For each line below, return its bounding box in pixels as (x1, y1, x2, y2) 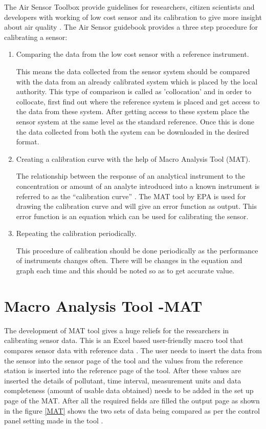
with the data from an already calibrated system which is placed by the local (16, 76, 258, 87)
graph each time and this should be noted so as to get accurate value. (16, 265, 234, 276)
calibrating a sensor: (4, 31, 68, 42)
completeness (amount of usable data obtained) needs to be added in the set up (4, 385, 254, 396)
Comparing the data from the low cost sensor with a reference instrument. (16, 49, 249, 59)
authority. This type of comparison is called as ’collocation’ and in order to (16, 86, 252, 97)
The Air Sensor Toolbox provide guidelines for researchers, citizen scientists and (4, 2, 255, 12)
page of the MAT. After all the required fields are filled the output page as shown (4, 395, 260, 405)
